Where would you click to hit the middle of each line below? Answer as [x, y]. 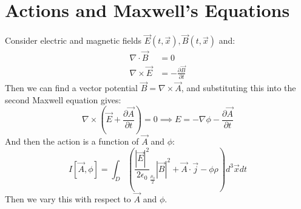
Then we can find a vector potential [71, 88]
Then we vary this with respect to [68, 198]
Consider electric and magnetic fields [73, 40]
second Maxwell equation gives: [63, 99]
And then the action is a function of [72, 141]
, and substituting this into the [238, 88]
